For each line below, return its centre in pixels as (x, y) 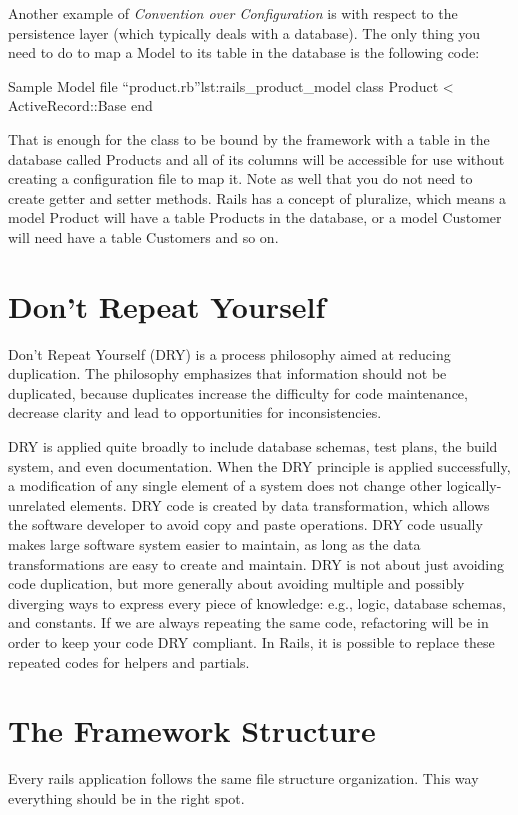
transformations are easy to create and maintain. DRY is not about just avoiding (256, 563)
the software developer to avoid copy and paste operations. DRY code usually (245, 524)
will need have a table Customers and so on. (143, 236)
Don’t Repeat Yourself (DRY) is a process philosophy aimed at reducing (229, 353)
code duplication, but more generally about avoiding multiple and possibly (236, 583)
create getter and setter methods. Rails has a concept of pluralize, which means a (257, 197)
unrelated (37, 504)
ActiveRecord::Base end (80, 105)
